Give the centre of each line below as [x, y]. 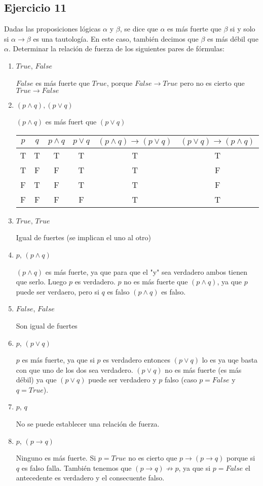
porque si [241, 458]
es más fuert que [71, 122]
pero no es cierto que [212, 83]
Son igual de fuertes [47, 325]
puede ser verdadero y [122, 380]
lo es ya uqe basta [230, 360]
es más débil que [233, 38]
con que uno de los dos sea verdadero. [74, 369]
